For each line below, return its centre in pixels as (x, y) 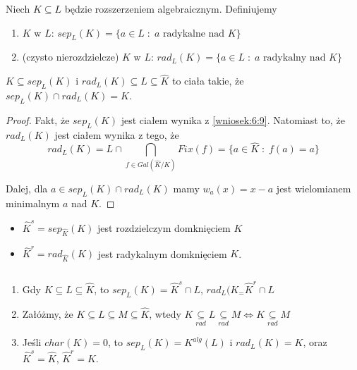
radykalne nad (194, 33)
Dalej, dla (27, 188)
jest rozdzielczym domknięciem (164, 227)
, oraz (315, 342)
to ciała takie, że (208, 81)
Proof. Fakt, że (38, 119)
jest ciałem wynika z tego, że (117, 134)
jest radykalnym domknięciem (162, 253)
